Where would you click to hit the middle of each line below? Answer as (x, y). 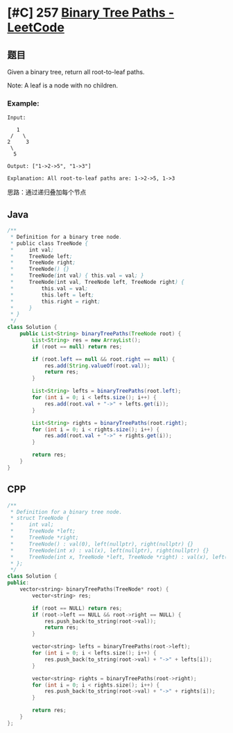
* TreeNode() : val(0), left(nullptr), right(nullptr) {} (102, 544)
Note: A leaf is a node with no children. (63, 85)
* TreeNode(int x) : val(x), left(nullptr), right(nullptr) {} (110, 550)
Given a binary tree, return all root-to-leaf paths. (76, 72)
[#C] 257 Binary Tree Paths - (91, 13)
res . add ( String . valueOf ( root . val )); (97, 366)
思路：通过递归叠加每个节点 (47, 192)
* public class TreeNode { (49, 243)
